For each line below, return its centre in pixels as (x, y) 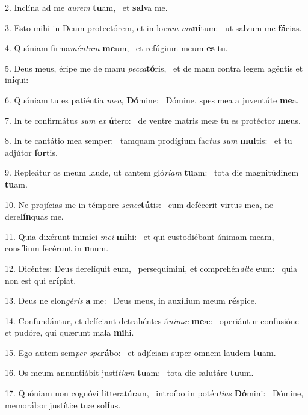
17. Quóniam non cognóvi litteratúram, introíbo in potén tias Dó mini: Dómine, (154, 393)
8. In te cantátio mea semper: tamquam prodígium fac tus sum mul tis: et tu (149, 140)
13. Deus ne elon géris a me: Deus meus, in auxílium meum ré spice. (131, 300)
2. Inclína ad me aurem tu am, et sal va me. (86, 7)
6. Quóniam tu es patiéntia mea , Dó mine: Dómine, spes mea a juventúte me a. (152, 100)
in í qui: (17, 80)
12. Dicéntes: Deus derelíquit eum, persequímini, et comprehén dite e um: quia (151, 268)
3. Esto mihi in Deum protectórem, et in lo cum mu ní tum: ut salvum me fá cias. (153, 27)
